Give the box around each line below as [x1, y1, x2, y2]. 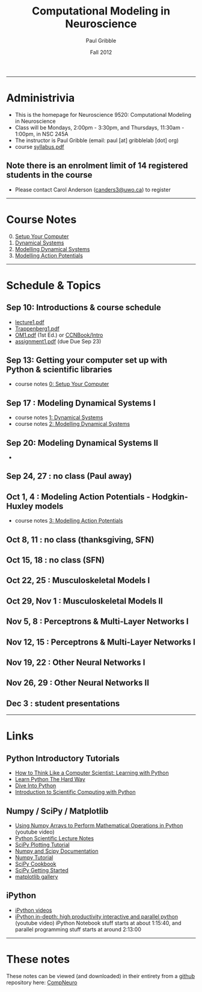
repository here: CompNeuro [6, 979, 78, 986]
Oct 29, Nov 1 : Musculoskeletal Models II [6, 596, 164, 606]
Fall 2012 [90, 48, 112, 55]
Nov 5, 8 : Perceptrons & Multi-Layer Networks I [6, 616, 189, 627]
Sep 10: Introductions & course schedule [6, 302, 161, 313]
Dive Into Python [14, 782, 57, 790]
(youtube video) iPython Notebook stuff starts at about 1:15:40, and [14, 919, 182, 926]
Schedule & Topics [6, 278, 101, 292]
